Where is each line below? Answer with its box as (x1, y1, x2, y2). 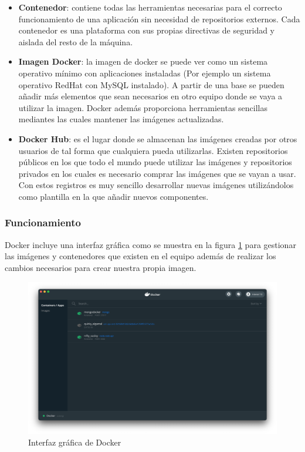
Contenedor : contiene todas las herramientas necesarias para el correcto (18, 1, 282, 13)
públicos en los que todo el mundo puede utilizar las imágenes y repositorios (18, 156, 292, 168)
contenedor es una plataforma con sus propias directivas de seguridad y (18, 24, 275, 36)
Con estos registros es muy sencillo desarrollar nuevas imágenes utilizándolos (18, 179, 294, 191)
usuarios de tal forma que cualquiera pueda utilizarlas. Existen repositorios (18, 144, 288, 156)
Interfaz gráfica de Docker (28, 436, 121, 448)
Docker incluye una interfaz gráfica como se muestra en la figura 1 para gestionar (5, 238, 296, 250)
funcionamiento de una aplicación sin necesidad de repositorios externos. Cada (18, 12, 300, 25)
